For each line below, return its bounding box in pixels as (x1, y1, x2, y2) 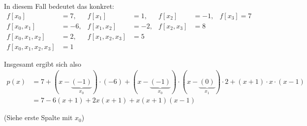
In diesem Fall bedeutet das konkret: (4, 1, 114, 11)
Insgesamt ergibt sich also (4, 58, 82, 69)
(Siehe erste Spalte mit (4, 112, 73, 123)
